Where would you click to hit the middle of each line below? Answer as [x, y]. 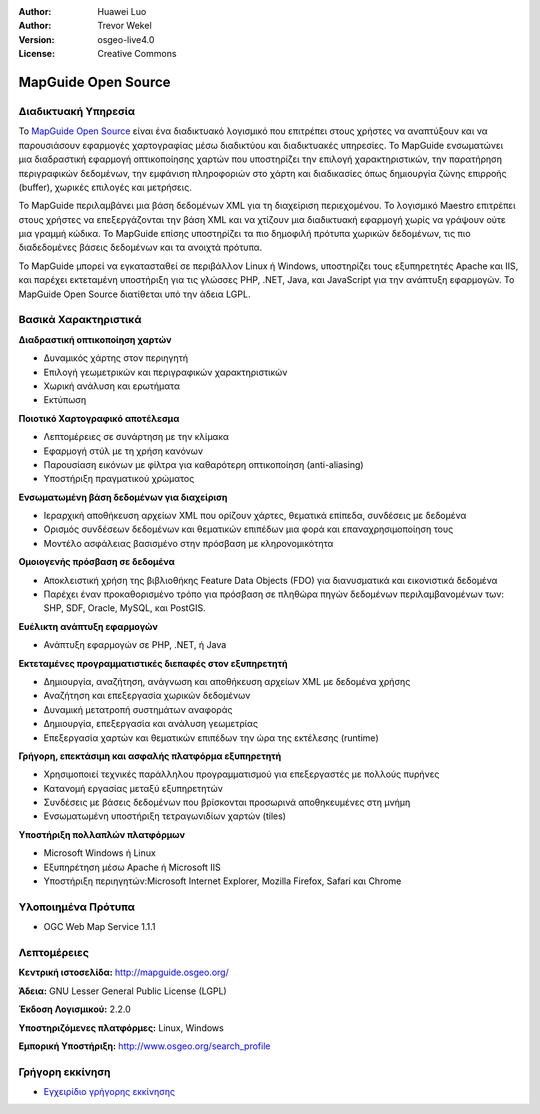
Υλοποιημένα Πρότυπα [76, 907]
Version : [36, 39]
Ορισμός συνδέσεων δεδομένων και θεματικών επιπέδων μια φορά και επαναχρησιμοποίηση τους [248, 529]
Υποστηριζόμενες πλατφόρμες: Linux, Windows [121, 1027]
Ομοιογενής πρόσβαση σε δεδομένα [96, 562]
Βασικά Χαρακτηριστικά [80, 320]
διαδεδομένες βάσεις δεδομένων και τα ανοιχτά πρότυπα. [140, 247]
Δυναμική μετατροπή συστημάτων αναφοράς [138, 709]
